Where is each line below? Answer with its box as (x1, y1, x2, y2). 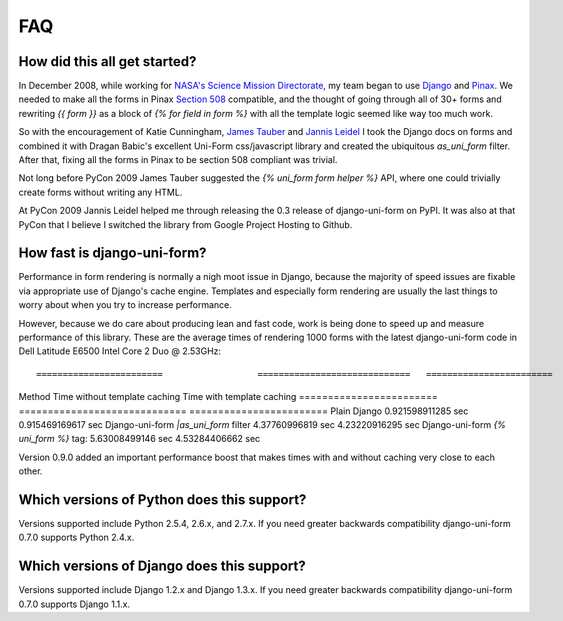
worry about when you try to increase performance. (18, 299, 232, 311)
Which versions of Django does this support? (18, 558, 307, 575)
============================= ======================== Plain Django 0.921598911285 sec (18, 405, 469, 417)
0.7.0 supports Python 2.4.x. (18, 531, 135, 544)
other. (18, 465, 43, 477)
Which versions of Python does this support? (18, 491, 307, 508)
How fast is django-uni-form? (18, 245, 207, 262)
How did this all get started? (18, 53, 197, 70)
